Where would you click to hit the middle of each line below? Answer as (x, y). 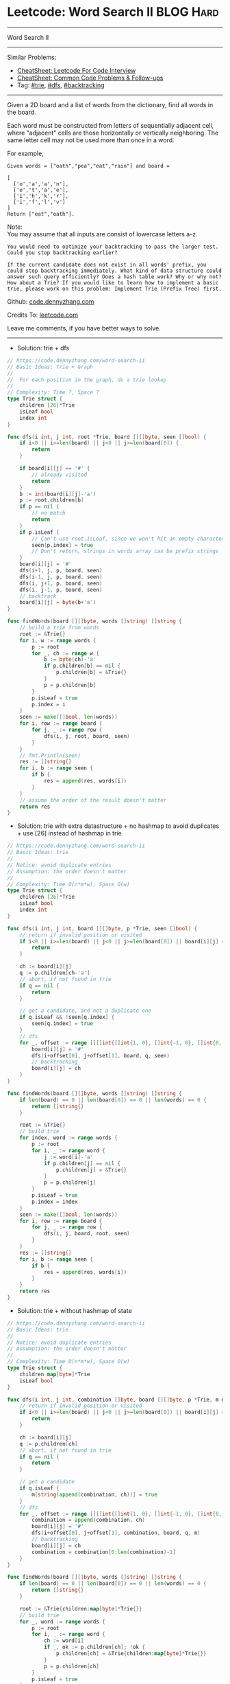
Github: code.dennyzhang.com (51, 301)
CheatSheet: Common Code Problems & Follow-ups (90, 78)
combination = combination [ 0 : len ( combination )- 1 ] (104, 1552)
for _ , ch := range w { (65, 653)
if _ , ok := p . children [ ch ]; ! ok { (94, 1647)
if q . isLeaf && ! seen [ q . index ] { (67, 1018)
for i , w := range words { (58, 640)
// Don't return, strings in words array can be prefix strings (125, 551)
